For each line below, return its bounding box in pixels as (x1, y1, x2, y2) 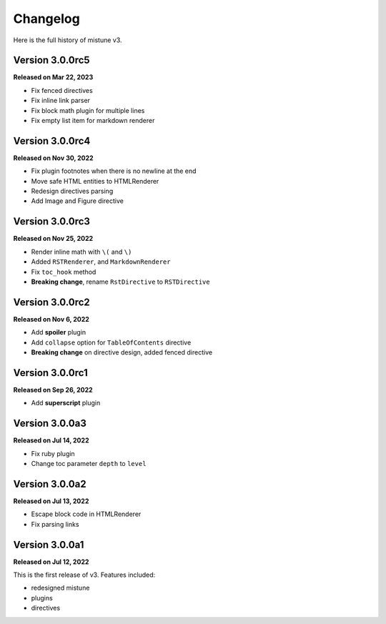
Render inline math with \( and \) (31, 247, 132, 256)
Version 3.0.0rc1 (13, 367, 89, 379)
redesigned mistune (31, 583, 90, 593)
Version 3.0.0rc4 (13, 134, 91, 147)
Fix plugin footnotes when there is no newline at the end (31, 167, 197, 175)
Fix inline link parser (31, 96, 91, 105)
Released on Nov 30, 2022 (13, 154, 94, 162)
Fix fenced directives (31, 86, 93, 94)
